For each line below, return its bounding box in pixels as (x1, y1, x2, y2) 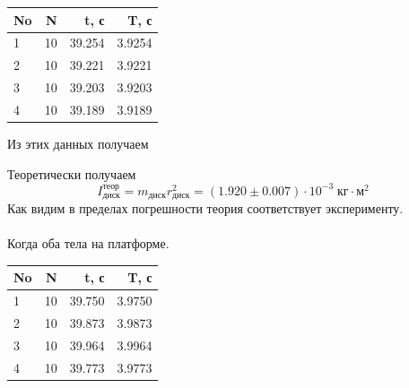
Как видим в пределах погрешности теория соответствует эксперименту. (7, 199, 404, 218)
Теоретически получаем (7, 164, 136, 183)
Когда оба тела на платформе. (7, 234, 170, 253)
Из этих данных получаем (7, 134, 149, 152)
